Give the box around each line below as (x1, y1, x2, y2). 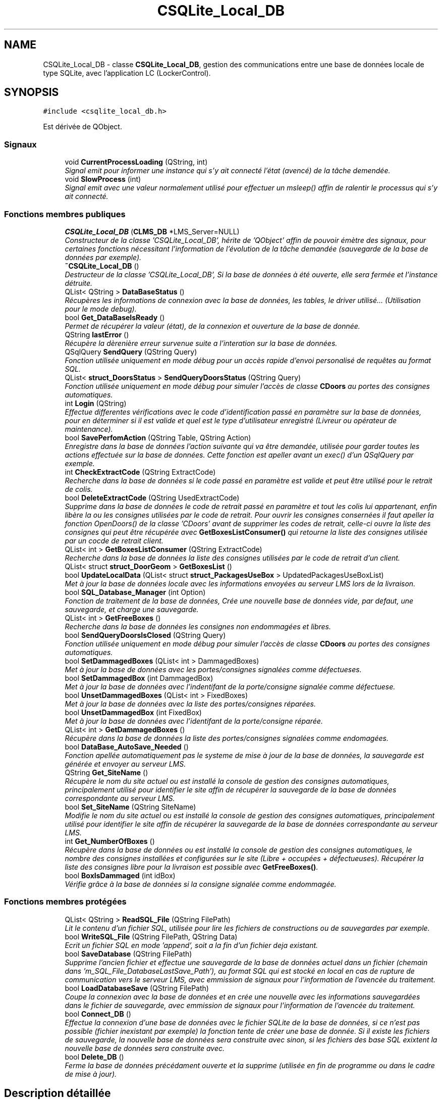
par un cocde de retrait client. (65, 536, 163, 545)
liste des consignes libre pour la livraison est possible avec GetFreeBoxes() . (65, 862, 318, 871)
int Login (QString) (65, 398, 127, 408)
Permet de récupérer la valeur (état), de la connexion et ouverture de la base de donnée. (65, 321, 360, 330)
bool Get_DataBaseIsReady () (65, 313, 165, 322)
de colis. (65, 484, 93, 493)
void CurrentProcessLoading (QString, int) (65, 158, 208, 167)
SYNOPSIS (4, 86, 59, 99)
